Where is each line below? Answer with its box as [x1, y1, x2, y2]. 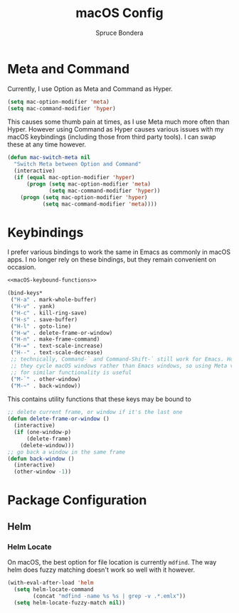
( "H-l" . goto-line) [10, 322, 72, 330]
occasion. [7, 263, 36, 272]
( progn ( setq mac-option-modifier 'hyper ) [20, 193, 148, 201]
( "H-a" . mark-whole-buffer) [10, 297, 97, 304]
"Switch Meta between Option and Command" [14, 161, 142, 168]
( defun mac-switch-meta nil [7, 154, 91, 161]
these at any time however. [7, 140, 87, 149]
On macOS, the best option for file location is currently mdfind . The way [7, 558, 217, 566]
